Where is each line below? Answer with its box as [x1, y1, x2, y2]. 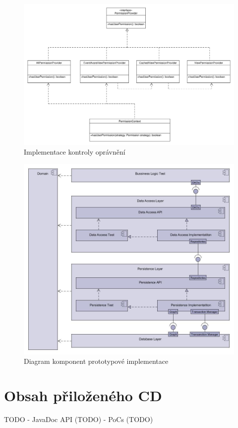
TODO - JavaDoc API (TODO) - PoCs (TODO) [4, 414, 153, 425]
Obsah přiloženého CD [4, 385, 162, 406]
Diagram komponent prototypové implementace [24, 356, 169, 366]
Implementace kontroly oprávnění [24, 147, 125, 157]
